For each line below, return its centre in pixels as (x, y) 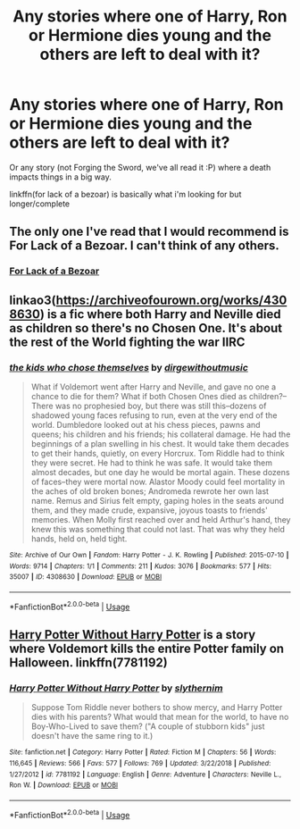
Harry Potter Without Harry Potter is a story (133, 635)
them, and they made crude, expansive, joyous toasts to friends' (149, 510)
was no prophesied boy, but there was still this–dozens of (161, 406)
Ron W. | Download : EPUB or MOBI (64, 785)
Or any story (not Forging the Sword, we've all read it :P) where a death (140, 167)
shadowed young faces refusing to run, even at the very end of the (154, 415)
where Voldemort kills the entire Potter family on (146, 648)
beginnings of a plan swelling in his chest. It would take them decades (160, 443)
